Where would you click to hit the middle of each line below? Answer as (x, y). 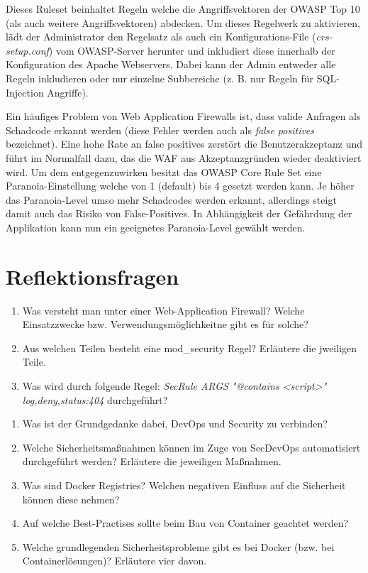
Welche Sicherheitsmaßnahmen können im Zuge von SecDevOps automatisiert (191, 447)
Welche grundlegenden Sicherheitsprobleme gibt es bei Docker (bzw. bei (178, 546)
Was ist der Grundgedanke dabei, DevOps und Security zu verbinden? (175, 424)
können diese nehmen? (71, 499)
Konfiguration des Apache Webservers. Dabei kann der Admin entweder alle (171, 64)
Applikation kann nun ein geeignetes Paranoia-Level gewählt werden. (156, 227)
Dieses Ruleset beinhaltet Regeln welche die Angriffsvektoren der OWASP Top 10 (183, 9)
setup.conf (27, 50)
